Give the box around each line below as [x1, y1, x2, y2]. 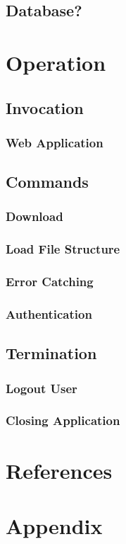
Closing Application [6, 412, 120, 429]
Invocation [6, 96, 84, 118]
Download [6, 208, 63, 225]
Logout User [6, 379, 77, 397]
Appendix [6, 511, 103, 540]
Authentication [6, 305, 92, 323]
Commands [6, 171, 89, 193]
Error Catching [6, 273, 94, 290]
